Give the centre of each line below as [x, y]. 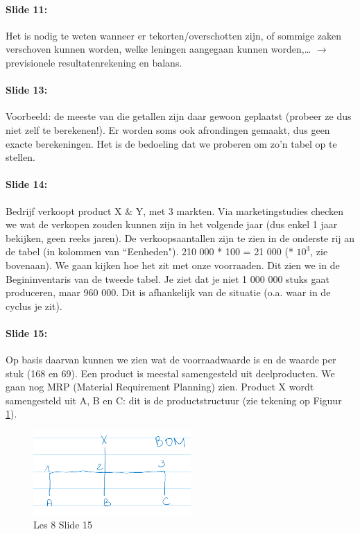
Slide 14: [27, 184]
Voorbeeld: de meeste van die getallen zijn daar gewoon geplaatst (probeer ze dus [179, 116]
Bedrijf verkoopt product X [64, 210]
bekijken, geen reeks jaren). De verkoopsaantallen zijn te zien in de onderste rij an [180, 238]
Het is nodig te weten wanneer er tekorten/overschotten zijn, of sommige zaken [174, 35]
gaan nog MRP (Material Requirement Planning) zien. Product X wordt [160, 387]
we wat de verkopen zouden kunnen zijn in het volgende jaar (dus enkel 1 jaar [172, 224]
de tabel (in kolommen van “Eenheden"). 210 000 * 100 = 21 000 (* [149, 251]
